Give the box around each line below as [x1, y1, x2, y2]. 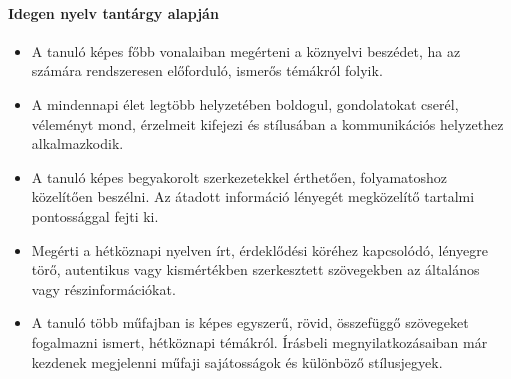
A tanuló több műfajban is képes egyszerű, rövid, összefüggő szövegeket [31, 312, 469, 333]
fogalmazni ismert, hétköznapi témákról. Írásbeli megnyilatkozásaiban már [31, 331, 488, 352]
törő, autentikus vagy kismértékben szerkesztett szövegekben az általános [31, 259, 480, 280]
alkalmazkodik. [31, 133, 124, 154]
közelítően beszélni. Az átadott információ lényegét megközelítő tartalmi [31, 186, 475, 207]
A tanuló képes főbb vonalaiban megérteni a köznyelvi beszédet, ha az [31, 40, 461, 61]
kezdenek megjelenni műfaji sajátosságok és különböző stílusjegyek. [31, 351, 443, 372]
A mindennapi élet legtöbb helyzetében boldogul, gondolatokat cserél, [31, 93, 459, 114]
